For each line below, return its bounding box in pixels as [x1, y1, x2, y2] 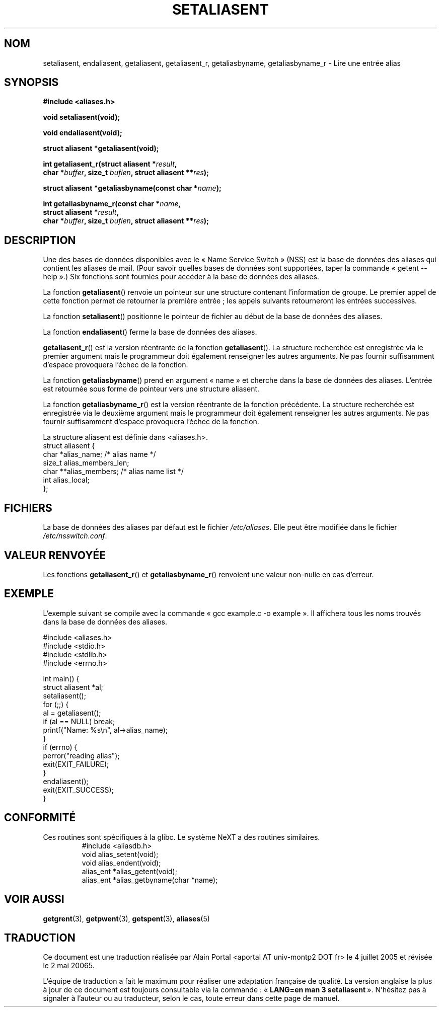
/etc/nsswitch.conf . [43, 531, 107, 540]
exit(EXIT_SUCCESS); [43, 785, 114, 794]
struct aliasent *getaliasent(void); [43, 144, 159, 153]
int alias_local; [43, 476, 90, 485]
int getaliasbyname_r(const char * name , [43, 199, 181, 208]
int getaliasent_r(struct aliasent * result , [43, 160, 177, 169]
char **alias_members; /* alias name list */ [43, 467, 184, 476]
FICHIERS [4, 501, 52, 514]
